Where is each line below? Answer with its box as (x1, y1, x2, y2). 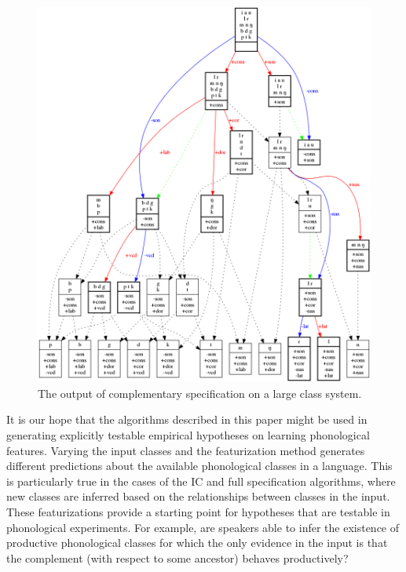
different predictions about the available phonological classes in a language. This (6, 457, 393, 474)
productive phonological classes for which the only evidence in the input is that (6, 534, 388, 551)
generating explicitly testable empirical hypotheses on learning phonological (6, 427, 370, 443)
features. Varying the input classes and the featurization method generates (6, 442, 365, 458)
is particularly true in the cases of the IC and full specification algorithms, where (6, 472, 396, 489)
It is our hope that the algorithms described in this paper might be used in (6, 411, 368, 428)
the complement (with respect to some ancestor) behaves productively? (6, 549, 349, 566)
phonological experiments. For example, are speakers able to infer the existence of (6, 519, 400, 535)
